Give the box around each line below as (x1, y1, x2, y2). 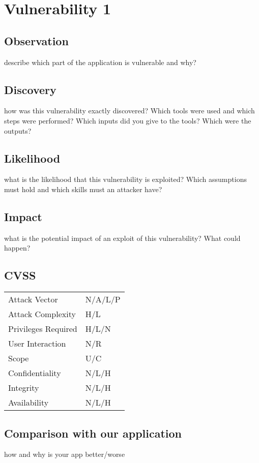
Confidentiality (8, 367, 61, 379)
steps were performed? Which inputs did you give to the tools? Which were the (4, 115, 251, 126)
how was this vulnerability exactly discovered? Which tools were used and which (4, 105, 255, 116)
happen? (4, 242, 31, 253)
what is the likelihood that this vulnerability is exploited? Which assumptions (4, 174, 247, 184)
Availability (8, 396, 49, 409)
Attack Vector (8, 293, 58, 305)
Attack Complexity (8, 308, 76, 320)
